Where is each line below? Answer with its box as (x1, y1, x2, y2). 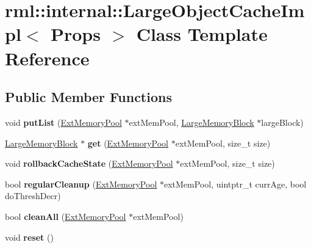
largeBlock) (261, 115, 304, 128)
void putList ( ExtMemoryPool (5, 115, 122, 128)
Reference (5, 45, 90, 70)
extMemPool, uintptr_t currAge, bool (163, 177, 307, 190)
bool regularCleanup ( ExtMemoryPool (5, 177, 157, 190)
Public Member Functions (5, 87, 172, 106)
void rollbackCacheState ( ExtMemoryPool (5, 157, 173, 170)
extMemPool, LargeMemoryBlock (129, 115, 254, 128)
